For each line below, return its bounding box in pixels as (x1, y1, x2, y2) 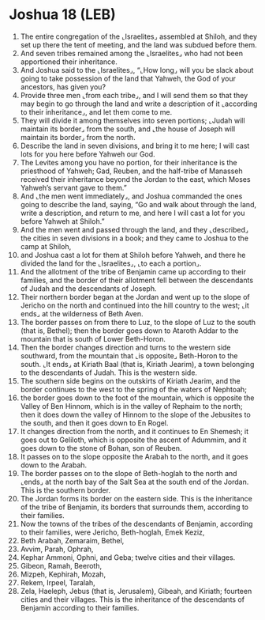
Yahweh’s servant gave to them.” (20, 183, 127, 192)
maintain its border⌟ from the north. (20, 132, 136, 142)
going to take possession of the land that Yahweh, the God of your (20, 74, 236, 83)
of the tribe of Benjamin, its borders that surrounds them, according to (20, 502, 249, 512)
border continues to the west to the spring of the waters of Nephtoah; (20, 384, 248, 394)
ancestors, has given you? (20, 81, 106, 92)
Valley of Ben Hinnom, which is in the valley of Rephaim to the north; (20, 401, 243, 410)
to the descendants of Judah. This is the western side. (20, 368, 198, 377)
